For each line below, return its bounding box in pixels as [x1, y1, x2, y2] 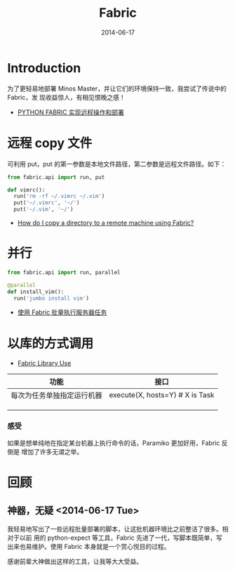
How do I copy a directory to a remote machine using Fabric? [17, 219, 194, 227]
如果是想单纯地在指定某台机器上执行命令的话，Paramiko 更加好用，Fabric [7, 439, 220, 447]
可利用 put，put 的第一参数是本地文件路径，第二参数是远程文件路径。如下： [7, 159, 227, 168]
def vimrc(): [7, 186, 46, 194]
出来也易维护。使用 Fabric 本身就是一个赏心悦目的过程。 [7, 542, 170, 550]
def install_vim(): [7, 288, 65, 295]
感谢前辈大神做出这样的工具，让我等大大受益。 [7, 557, 142, 566]
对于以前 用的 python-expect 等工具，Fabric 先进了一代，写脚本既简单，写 [7, 533, 223, 542]
